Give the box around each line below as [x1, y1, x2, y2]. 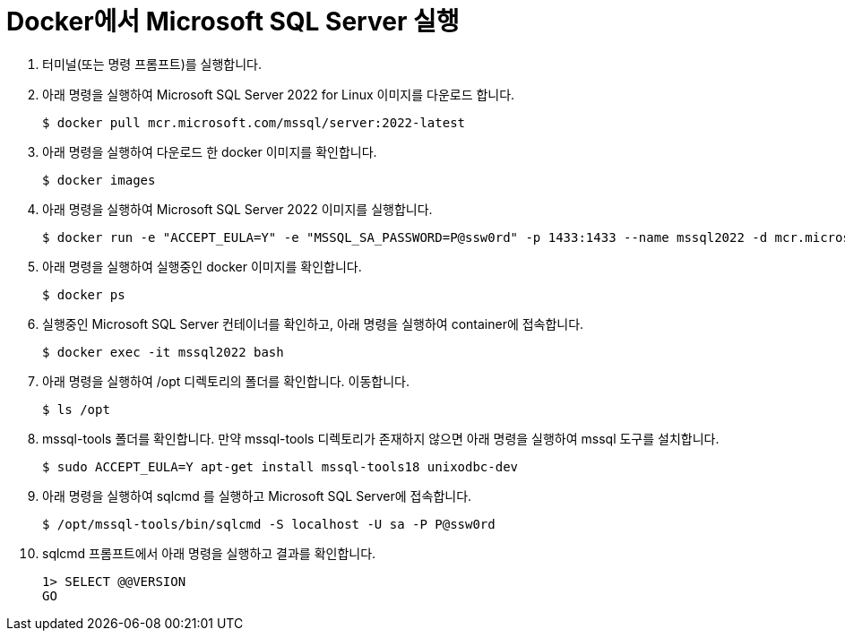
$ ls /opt [42, 401, 110, 417]
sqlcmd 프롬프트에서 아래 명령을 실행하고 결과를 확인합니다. [42, 545, 376, 561]
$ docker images [42, 172, 156, 187]
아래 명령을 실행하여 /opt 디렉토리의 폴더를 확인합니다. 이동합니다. [42, 373, 410, 389]
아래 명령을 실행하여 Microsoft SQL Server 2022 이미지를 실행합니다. [42, 201, 433, 217]
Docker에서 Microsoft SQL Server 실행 [6, 6, 460, 37]
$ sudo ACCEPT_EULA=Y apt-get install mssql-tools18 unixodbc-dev [42, 459, 519, 474]
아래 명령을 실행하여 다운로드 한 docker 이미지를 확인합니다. [42, 143, 377, 159]
